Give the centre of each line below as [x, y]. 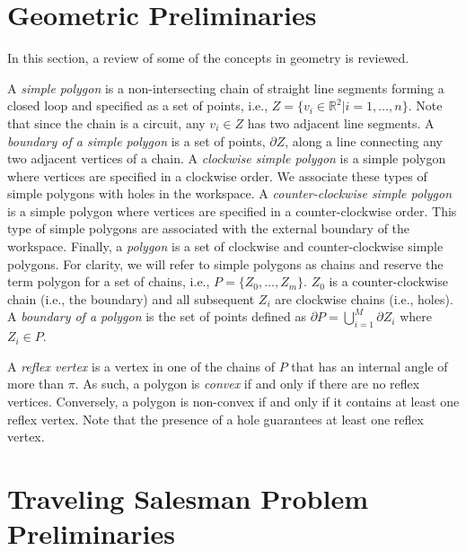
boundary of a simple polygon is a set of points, [136, 140]
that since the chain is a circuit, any [106, 122]
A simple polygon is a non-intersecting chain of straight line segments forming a [226, 87]
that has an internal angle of [369, 366]
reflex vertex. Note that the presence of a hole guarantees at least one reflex [215, 419]
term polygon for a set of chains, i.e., [109, 281]
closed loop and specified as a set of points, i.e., [138, 105]
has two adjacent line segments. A [341, 122]
